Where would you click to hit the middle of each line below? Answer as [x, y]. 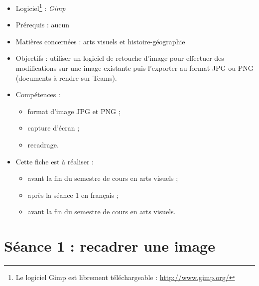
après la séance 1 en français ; [73, 195]
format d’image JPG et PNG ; [74, 111]
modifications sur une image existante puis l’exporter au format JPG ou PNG [134, 68]
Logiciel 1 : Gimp [41, 7]
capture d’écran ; [54, 128]
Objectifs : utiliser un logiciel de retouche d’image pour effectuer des [120, 58]
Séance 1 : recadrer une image [110, 246]
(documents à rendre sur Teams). [66, 77]
